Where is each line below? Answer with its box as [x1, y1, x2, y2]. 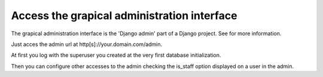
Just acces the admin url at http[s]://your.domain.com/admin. [11, 41, 163, 48]
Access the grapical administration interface [11, 9, 237, 22]
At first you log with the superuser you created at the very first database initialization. [11, 51, 221, 59]
